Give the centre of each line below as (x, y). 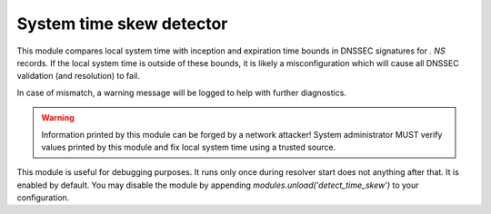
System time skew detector (122, 24)
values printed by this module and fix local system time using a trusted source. (189, 147)
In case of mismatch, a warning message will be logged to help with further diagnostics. (182, 92)
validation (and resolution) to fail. (78, 76)
